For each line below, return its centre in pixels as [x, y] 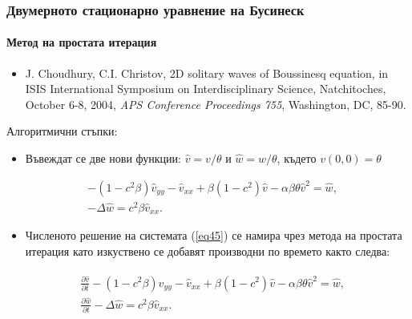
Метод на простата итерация [82, 42]
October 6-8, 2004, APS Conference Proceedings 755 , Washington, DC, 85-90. [216, 104]
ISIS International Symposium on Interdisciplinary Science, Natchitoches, [206, 89]
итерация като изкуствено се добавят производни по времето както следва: [208, 250]
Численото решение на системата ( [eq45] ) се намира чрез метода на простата [214, 235]
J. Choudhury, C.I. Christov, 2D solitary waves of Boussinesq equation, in [207, 73]
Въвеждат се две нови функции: [103, 158]
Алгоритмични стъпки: [62, 131]
